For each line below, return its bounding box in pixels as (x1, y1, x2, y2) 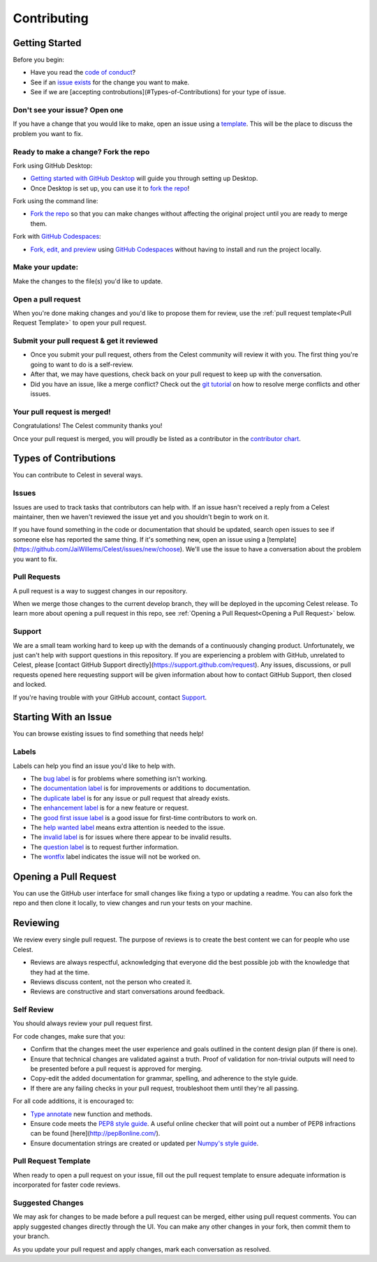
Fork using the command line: (13, 197, 98, 205)
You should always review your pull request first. (13, 1019, 153, 1027)
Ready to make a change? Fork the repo (13, 147, 150, 156)
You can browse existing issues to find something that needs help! (13, 729, 204, 738)
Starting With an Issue (13, 711, 112, 723)
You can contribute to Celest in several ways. (13, 471, 143, 480)
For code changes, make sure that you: (13, 1032, 126, 1040)
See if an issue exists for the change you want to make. (30, 77, 190, 87)
